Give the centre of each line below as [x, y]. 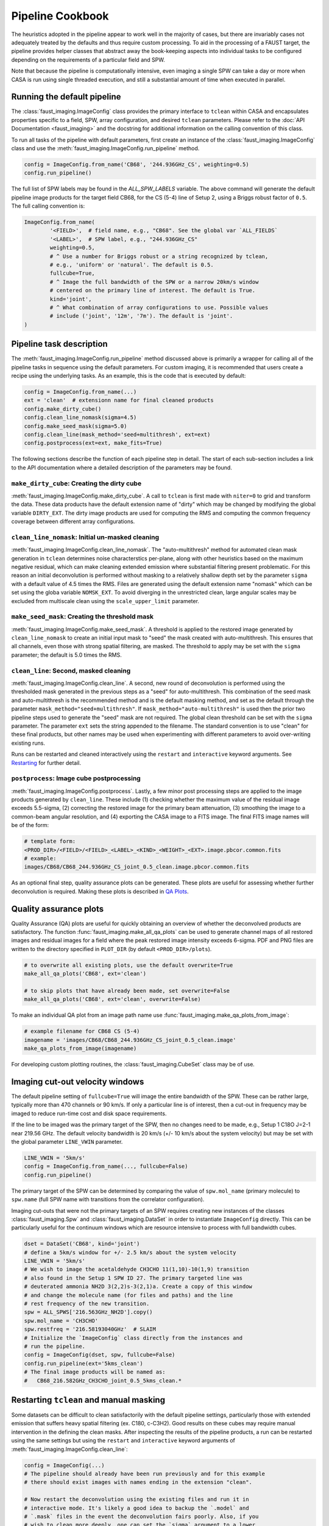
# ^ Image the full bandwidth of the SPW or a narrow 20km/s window [154, 282]
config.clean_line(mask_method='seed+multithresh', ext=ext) [117, 434]
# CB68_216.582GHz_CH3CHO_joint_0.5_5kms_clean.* [103, 1380]
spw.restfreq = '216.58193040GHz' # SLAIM [90, 1329]
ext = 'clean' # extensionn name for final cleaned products [119, 400]
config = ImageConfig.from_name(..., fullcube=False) [106, 1166]
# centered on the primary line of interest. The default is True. [153, 291]
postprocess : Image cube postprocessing [76, 778]
